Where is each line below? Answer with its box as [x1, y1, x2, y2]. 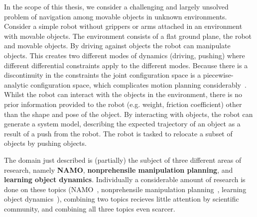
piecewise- [203, 70, 234, 80]
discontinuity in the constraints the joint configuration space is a [4, 70, 201, 80]
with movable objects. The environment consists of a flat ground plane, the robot [4, 30, 252, 41]
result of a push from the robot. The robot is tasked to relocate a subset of [4, 128, 233, 138]
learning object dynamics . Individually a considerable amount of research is [4, 174, 246, 185]
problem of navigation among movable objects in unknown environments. [4, 11, 227, 21]
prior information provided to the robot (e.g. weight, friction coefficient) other [4, 99, 242, 109]
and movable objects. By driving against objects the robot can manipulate [4, 40, 231, 51]
